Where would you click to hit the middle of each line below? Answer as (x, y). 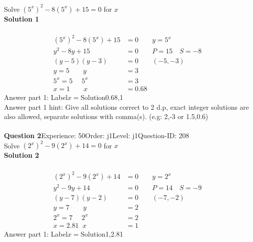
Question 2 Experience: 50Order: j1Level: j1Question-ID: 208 (97, 135)
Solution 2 (22, 155)
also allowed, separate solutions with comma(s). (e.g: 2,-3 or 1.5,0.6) (106, 116)
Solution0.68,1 (102, 97)
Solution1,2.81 (102, 233)
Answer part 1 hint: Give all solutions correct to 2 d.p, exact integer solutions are (126, 107)
